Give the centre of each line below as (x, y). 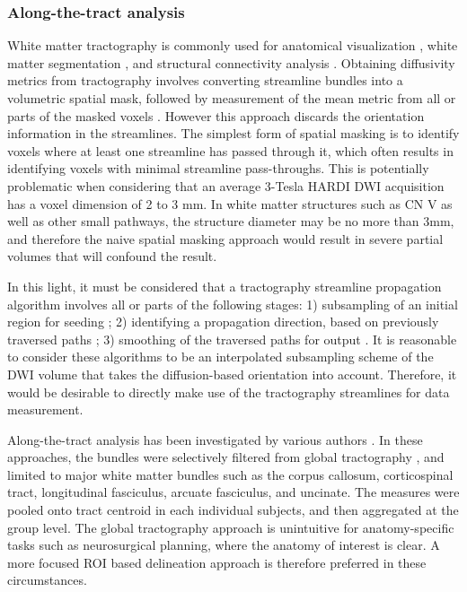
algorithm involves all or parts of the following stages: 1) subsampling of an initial (233, 304)
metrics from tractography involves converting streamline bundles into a (205, 80)
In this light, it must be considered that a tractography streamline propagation (225, 286)
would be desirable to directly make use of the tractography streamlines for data (229, 392)
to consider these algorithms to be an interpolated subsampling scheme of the (220, 357)
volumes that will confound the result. (112, 256)
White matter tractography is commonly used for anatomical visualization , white (233, 45)
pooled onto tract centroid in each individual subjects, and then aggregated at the (233, 510)
